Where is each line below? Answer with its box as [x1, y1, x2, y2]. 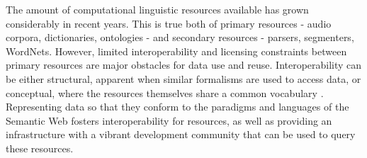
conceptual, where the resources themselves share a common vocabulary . [6, 85, 324, 100]
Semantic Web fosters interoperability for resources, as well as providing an [6, 113, 332, 128]
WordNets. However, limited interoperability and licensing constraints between [6, 43, 347, 58]
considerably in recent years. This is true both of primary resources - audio [6, 16, 332, 30]
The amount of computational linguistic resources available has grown [6, 2, 309, 16]
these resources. [6, 140, 74, 155]
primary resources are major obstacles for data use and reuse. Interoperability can [6, 57, 362, 72]
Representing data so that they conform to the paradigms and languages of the [6, 99, 349, 114]
